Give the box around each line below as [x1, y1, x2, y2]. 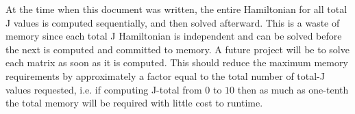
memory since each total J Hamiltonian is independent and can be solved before [5, 29, 342, 43]
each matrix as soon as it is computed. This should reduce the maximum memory [5, 55, 348, 70]
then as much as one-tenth [237, 82, 349, 96]
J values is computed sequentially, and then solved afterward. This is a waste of [5, 15, 340, 29]
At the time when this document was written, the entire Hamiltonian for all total [5, 2, 347, 16]
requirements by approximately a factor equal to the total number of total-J [5, 68, 325, 83]
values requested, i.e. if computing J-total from [5, 82, 202, 96]
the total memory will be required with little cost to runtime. [5, 96, 263, 110]
